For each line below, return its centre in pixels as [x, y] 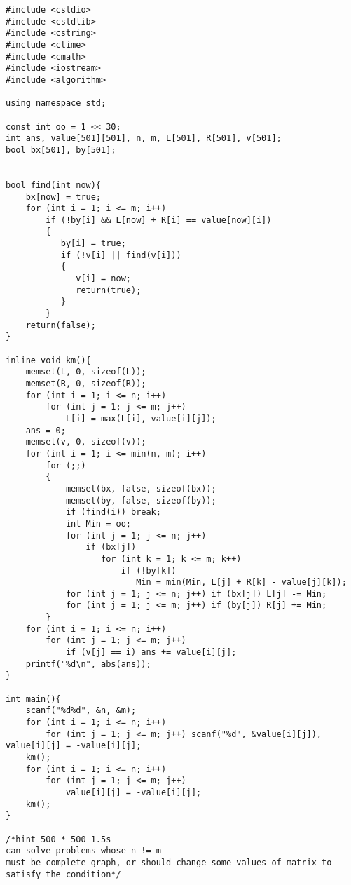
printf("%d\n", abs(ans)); [88, 664]
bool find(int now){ [54, 185]
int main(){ [33, 699]
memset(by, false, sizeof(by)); [141, 500]
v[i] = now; [103, 279]
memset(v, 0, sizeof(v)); [86, 442]
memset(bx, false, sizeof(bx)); [141, 488]
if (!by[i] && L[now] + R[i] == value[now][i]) [159, 220]
